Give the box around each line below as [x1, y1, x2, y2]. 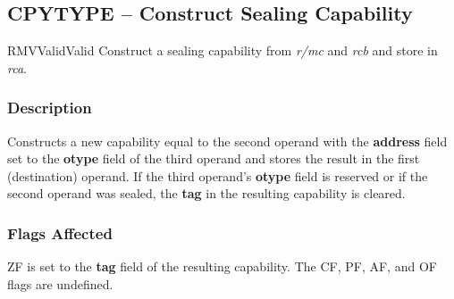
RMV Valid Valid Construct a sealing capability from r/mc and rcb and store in [7, 41, 438, 60]
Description [7, 96, 92, 119]
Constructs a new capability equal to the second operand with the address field [7, 131, 448, 150]
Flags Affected [7, 221, 113, 244]
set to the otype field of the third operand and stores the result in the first [7, 149, 420, 168]
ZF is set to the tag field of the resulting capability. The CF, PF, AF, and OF [7, 257, 437, 276]
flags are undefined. [7, 274, 113, 293]
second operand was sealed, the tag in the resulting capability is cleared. [7, 184, 406, 203]
